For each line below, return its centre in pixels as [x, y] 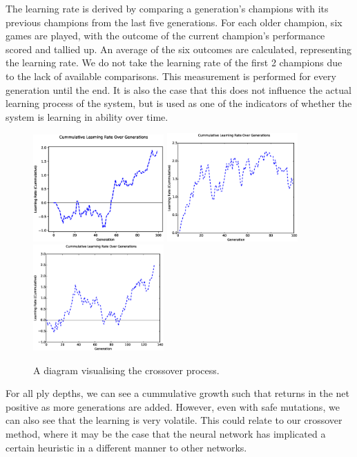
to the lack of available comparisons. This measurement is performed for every [171, 76]
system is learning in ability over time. [87, 116]
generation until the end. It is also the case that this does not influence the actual [178, 89]
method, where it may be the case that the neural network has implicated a [166, 433]
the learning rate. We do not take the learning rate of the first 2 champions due [174, 62]
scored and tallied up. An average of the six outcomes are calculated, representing [178, 49]
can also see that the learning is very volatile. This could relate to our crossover [174, 420]
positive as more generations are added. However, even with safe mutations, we [173, 406]
